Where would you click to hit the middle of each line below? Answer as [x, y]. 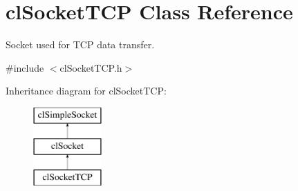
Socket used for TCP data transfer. [80, 44]
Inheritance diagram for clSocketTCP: [86, 91]
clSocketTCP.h [91, 67]
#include [25, 67]
